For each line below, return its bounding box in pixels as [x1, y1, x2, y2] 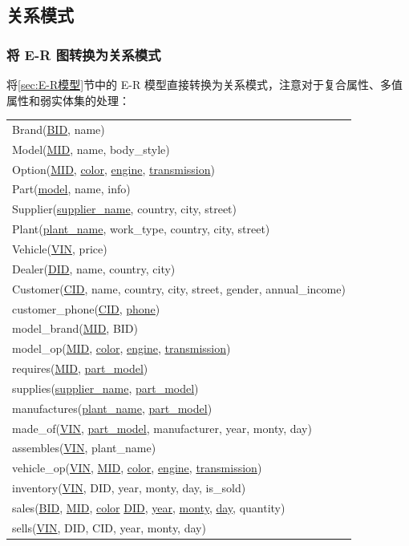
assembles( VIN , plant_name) [12, 439, 156, 456]
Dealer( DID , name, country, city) [12, 260, 176, 277]
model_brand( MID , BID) [12, 320, 138, 337]
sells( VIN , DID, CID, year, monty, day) [12, 519, 206, 536]
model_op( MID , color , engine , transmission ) [12, 340, 231, 357]
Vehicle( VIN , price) [12, 241, 107, 257]
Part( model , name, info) [12, 180, 131, 197]
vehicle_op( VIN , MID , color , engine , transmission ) [12, 459, 262, 476]
